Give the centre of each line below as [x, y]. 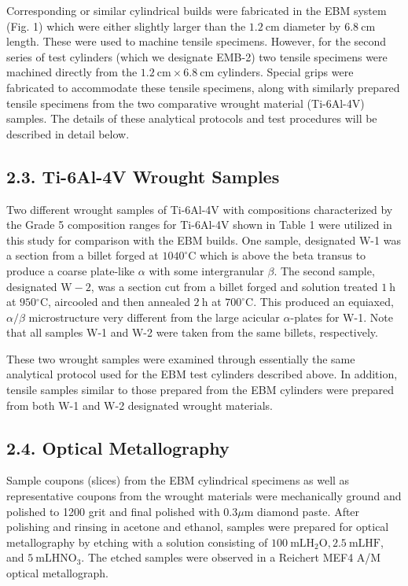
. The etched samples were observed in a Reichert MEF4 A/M [231, 557]
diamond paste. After [309, 511]
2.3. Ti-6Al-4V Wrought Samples [143, 176]
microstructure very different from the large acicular [154, 317]
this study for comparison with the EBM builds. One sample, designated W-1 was [204, 240]
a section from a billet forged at [83, 255]
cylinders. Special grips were [285, 72]
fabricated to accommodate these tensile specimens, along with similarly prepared [203, 87]
